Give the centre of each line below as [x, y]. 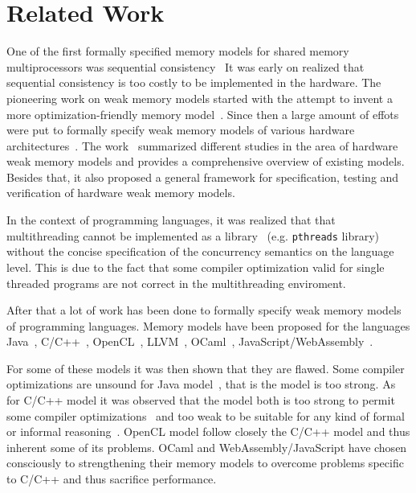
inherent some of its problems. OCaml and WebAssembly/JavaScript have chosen [207, 447]
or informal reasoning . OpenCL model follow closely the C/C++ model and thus [208, 431]
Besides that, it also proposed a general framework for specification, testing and [203, 177]
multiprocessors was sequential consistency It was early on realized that [186, 66]
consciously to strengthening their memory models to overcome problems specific [205, 463]
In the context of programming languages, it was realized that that [171, 220]
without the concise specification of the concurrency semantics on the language [200, 251]
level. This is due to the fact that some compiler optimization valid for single [196, 267]
